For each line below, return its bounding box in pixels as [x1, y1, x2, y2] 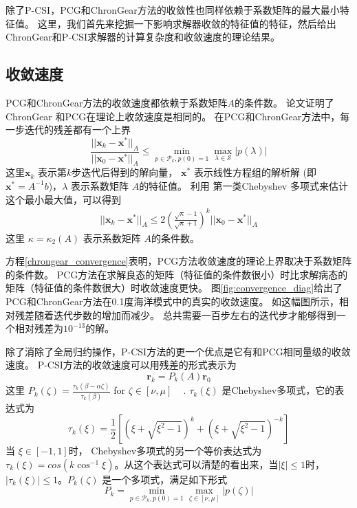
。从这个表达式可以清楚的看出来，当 [114, 456, 279, 471]
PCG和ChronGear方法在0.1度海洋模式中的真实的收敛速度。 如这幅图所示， [6, 294, 340, 309]
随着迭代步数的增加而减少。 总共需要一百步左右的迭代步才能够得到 [34, 307, 336, 322]
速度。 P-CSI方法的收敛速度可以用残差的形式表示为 [6, 357, 237, 372]
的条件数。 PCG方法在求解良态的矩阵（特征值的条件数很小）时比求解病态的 [6, 267, 348, 281]
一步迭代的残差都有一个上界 [6, 122, 131, 137]
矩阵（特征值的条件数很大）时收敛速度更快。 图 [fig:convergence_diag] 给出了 [6, 280, 343, 295]
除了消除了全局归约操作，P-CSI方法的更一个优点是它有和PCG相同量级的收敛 [6, 344, 351, 358]
